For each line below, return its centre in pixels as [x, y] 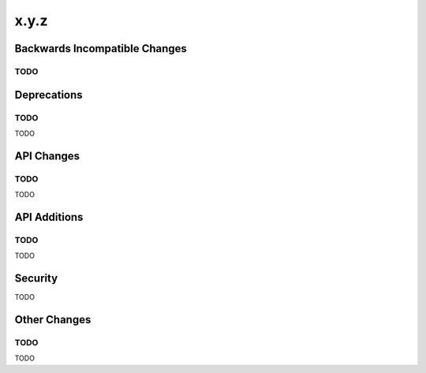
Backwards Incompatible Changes [101, 48]
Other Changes [53, 319]
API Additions [49, 217]
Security [36, 279]
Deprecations [49, 95]
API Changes [47, 156]
